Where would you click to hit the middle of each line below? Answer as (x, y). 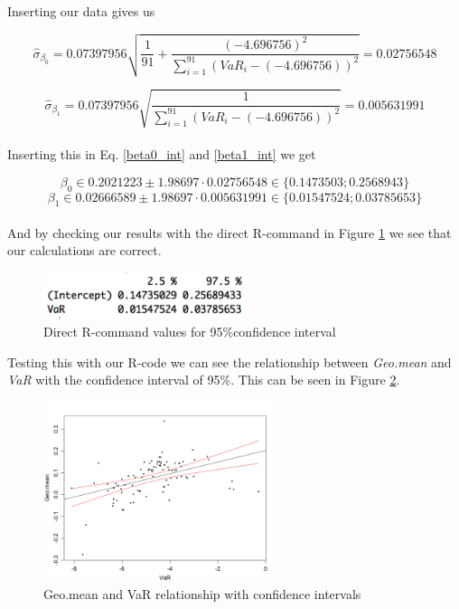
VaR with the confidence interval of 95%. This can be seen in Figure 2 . (204, 380)
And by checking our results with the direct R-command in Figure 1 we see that (229, 232)
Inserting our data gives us (81, 11)
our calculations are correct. (84, 250)
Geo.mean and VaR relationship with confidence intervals (202, 593)
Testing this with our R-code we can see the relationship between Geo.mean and (229, 362)
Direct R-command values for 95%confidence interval (190, 332)
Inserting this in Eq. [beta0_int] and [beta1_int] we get (162, 154)
